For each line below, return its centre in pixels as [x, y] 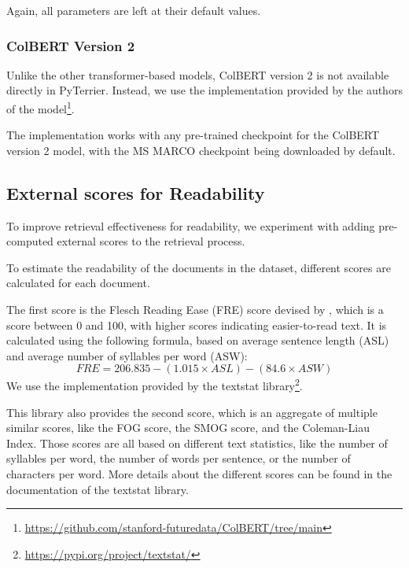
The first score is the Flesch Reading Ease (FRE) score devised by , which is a [195, 310]
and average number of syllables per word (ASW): [127, 355]
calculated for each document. [78, 283]
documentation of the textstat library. [98, 489]
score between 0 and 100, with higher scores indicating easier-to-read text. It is [197, 325]
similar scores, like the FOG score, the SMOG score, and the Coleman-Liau [188, 428]
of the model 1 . [41, 107]
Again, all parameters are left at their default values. [134, 10]
